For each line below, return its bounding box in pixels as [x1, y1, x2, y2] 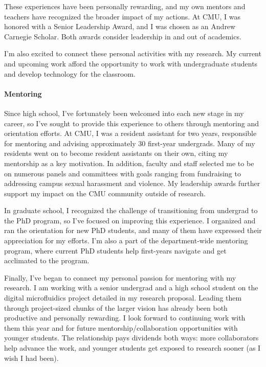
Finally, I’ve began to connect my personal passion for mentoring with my [4, 272, 236, 283]
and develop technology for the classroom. [4, 68, 136, 79]
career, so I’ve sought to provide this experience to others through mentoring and [4, 118, 259, 128]
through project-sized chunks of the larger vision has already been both [4, 302, 228, 313]
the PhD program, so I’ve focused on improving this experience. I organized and [4, 215, 256, 225]
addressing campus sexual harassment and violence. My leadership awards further [4, 178, 260, 189]
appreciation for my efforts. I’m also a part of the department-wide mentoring [4, 235, 248, 246]
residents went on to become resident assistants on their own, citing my [4, 148, 228, 158]
